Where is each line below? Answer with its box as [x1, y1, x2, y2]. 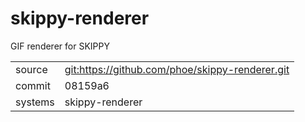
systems [15, 95, 55, 109]
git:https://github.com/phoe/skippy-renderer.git [64, 62, 290, 76]
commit [15, 78, 51, 92]
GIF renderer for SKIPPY [10, 40, 110, 52]
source [15, 62, 48, 76]
